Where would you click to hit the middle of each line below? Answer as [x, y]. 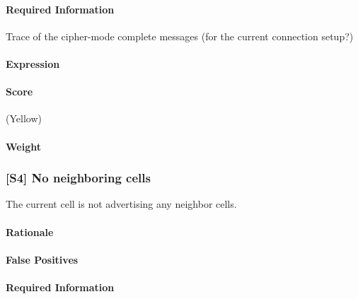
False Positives [42, 259]
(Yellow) [24, 118]
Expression [33, 63]
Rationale [30, 231]
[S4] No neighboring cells [78, 178]
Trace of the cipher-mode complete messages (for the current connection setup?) [180, 36]
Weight [23, 146]
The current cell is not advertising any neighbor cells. [121, 204]
